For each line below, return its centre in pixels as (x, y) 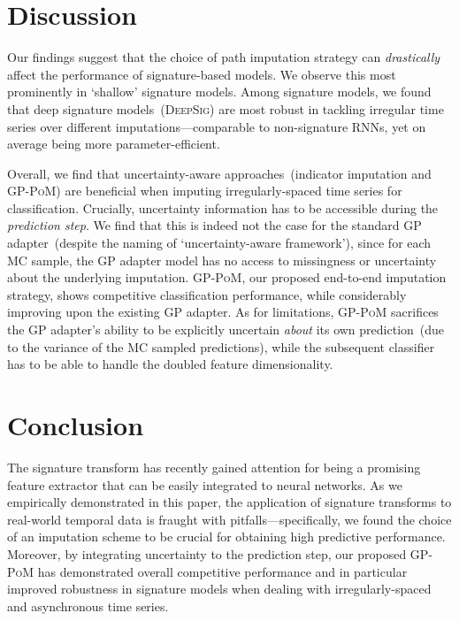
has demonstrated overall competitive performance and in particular (222, 571)
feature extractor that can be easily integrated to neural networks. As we (205, 484)
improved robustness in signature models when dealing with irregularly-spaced (219, 589)
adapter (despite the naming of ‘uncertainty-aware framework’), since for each (219, 243)
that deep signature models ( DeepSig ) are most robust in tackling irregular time (226, 108)
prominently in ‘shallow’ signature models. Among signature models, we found (219, 92)
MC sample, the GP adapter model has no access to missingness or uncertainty (222, 260)
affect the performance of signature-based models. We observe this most (202, 74)
